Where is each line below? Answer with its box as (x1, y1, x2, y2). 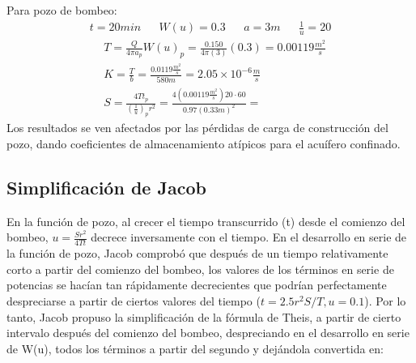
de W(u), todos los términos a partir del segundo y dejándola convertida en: (6, 340, 384, 357)
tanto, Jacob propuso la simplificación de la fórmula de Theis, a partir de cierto (6, 308, 401, 325)
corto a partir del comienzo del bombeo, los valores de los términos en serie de (6, 260, 394, 277)
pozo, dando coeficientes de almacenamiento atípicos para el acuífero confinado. (6, 135, 401, 152)
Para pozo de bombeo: (6, 2, 117, 18)
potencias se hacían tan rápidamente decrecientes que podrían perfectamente (6, 276, 387, 293)
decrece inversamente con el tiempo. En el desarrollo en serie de (91, 228, 407, 246)
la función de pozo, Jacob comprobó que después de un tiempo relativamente (6, 245, 388, 262)
